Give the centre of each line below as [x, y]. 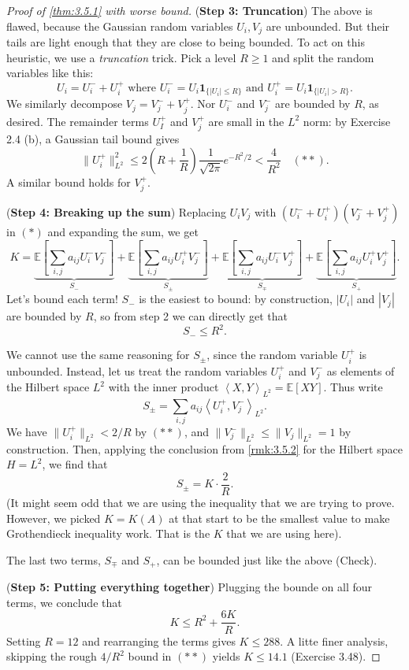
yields [226, 656]
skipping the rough [52, 656]
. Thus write [353, 387]
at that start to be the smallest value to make [279, 518]
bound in [150, 656]
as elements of [361, 370]
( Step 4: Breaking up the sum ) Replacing [116, 212]
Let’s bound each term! [62, 299]
